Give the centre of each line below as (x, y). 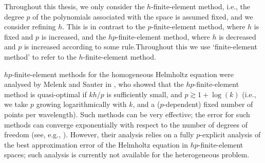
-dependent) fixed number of (208, 104)
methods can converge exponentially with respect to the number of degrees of (126, 124)
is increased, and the (74, 36)
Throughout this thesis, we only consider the (74, 6)
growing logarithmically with (81, 104)
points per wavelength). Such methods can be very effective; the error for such (127, 114)
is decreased (238, 36)
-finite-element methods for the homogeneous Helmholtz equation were (123, 74)
